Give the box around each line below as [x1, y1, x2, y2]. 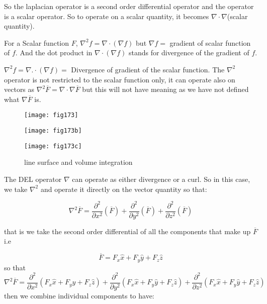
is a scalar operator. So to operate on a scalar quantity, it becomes [4, 11, 209, 21]
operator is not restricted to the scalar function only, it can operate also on [4, 74, 235, 84]
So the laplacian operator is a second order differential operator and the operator [4, 1, 254, 11]
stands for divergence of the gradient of [128, 47, 249, 58]
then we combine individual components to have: [4, 290, 154, 300]
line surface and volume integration [24, 157, 133, 167]
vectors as [4, 84, 35, 94]
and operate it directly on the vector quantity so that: [40, 183, 207, 194]
